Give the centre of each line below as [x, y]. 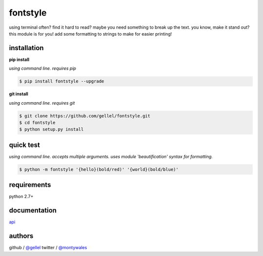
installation [26, 48]
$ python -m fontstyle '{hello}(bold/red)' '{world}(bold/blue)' [99, 169]
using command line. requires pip [43, 69]
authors [21, 236]
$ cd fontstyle [37, 122]
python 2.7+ [21, 197]
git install [19, 94]
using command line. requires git [42, 103]
